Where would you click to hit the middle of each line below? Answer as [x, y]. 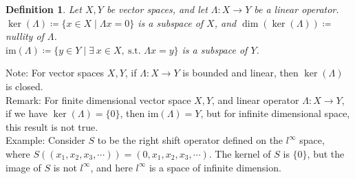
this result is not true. [52, 126]
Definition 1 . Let [44, 9]
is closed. [24, 86]
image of [23, 167]
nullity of [25, 36]
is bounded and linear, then [240, 73]
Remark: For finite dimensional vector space [98, 99]
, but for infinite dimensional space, [275, 113]
